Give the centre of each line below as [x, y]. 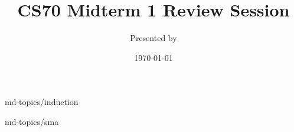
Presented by [153, 38]
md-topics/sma [32, 121]
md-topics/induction [42, 102]
